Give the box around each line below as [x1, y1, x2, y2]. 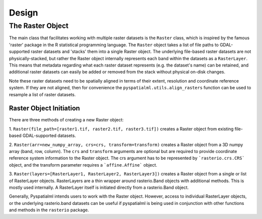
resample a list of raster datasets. [9, 91, 76, 97]
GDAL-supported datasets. [22, 133, 76, 138]
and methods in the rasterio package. [9, 207, 89, 213]
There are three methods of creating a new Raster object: [9, 117, 124, 123]
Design [9, 7, 38, 18]
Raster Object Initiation [9, 104, 80, 113]
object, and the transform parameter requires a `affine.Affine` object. [9, 162, 158, 168]
